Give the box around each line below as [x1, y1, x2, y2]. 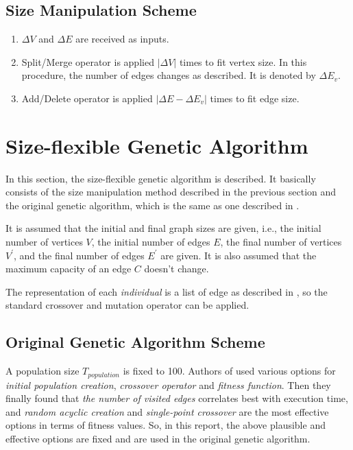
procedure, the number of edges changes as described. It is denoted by [21, 68, 316, 82]
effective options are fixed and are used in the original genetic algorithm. [5, 431, 311, 446]
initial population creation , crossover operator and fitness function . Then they [5, 377, 331, 392]
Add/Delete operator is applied [21, 91, 153, 105]
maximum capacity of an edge [5, 261, 132, 276]
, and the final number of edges [14, 248, 145, 262]
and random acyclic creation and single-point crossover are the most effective [5, 404, 329, 418]
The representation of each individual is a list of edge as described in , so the [5, 284, 328, 298]
